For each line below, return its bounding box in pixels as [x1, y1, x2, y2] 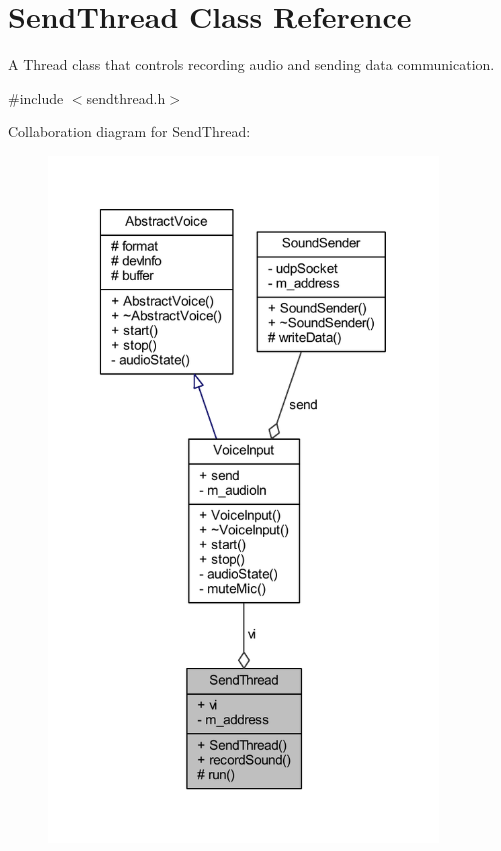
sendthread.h [86, 87, 166, 108]
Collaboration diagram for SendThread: [8, 121, 251, 142]
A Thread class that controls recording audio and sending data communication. [8, 54, 495, 75]
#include [8, 87, 64, 108]
